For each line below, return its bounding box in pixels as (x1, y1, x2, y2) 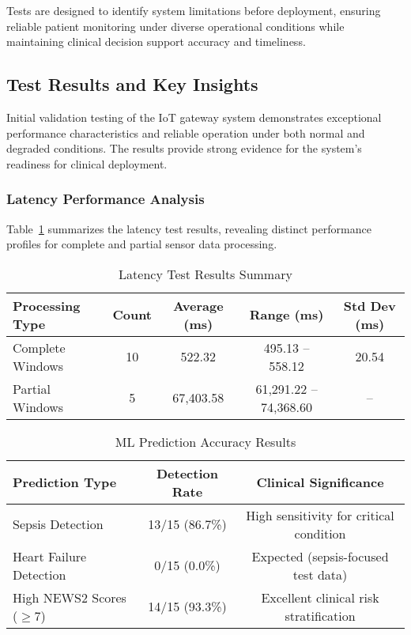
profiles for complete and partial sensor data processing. (6, 236, 277, 252)
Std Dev (343, 296, 396, 315)
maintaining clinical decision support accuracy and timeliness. (6, 33, 306, 50)
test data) (292, 565, 348, 584)
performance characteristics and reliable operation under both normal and (6, 124, 365, 141)
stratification (285, 606, 356, 625)
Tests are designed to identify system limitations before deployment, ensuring (6, 2, 381, 18)
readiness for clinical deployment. (6, 155, 168, 172)
